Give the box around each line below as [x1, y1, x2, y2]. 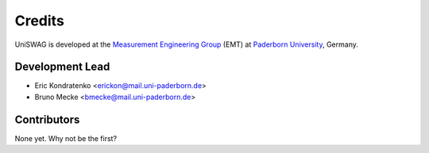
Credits [14, 12, 65, 29]
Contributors [14, 113, 80, 126]
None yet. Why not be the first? [14, 133, 118, 143]
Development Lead [14, 60, 110, 74]
